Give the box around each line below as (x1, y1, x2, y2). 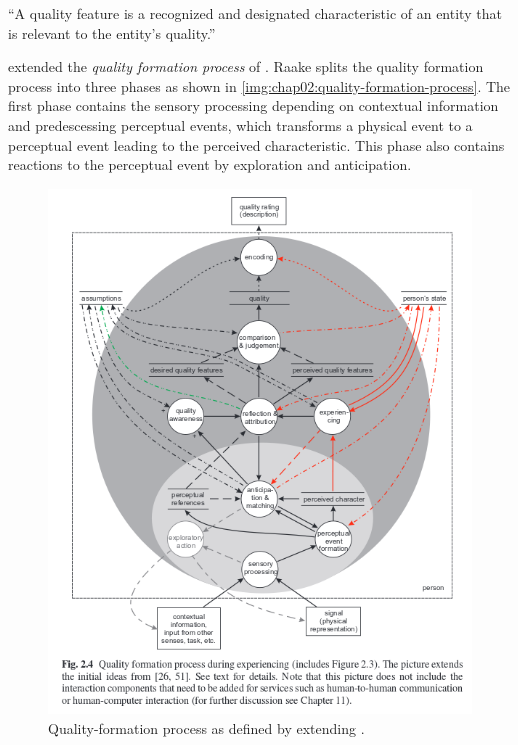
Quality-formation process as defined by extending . (48, 717, 365, 738)
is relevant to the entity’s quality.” (8, 22, 216, 43)
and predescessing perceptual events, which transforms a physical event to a (8, 114, 473, 135)
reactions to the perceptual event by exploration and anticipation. (8, 154, 412, 175)
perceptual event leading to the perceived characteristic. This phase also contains (8, 134, 505, 155)
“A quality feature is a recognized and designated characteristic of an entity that (8, 3, 502, 23)
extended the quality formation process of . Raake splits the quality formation (8, 56, 484, 77)
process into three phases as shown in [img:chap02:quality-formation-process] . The (8, 75, 511, 96)
